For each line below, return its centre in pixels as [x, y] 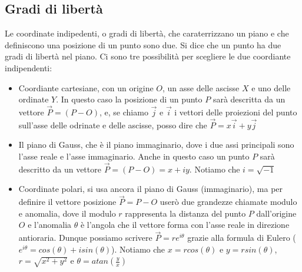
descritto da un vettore [60, 169]
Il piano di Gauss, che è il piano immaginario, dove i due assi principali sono [156, 145]
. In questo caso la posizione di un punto [129, 99]
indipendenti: [29, 67]
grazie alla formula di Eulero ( [242, 238]
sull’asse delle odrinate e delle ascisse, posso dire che [113, 125]
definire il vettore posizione [67, 202]
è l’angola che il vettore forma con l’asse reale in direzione [185, 225]
